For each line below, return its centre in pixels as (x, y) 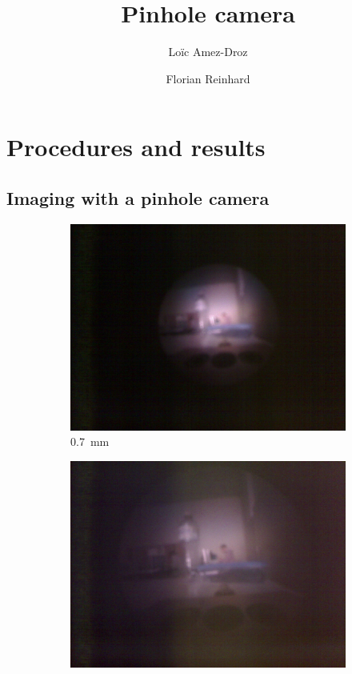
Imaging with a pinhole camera (138, 197)
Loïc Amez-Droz (208, 52)
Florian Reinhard (208, 78)
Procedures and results (136, 147)
